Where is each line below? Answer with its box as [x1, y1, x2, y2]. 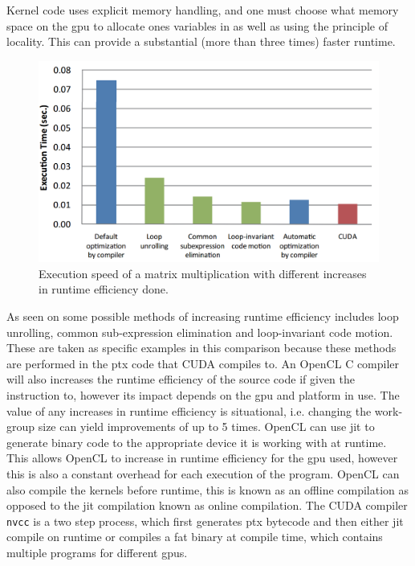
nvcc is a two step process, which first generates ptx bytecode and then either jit [6, 512, 404, 529]
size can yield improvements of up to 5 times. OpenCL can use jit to [38, 418, 375, 435]
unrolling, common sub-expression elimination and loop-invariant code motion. [6, 323, 393, 340]
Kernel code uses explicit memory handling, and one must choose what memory [6, 2, 399, 18]
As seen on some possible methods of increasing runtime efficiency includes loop [6, 308, 399, 325]
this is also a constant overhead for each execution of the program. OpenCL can [6, 466, 400, 482]
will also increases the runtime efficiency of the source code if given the [6, 371, 355, 388]
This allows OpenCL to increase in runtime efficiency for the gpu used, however [6, 449, 398, 466]
